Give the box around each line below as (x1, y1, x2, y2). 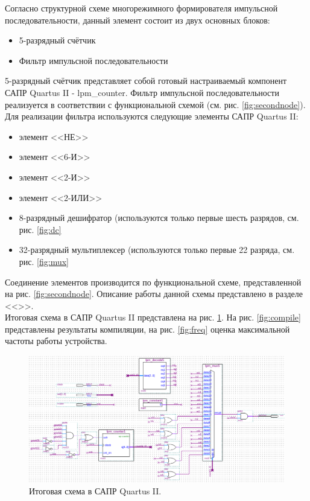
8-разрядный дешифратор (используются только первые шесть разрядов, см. (19, 211, 299, 224)
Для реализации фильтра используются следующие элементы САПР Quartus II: (5, 110, 299, 123)
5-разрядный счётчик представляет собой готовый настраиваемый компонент (5, 74, 287, 87)
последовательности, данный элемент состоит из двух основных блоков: (5, 13, 270, 26)
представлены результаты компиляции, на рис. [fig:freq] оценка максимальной (5, 322, 290, 335)
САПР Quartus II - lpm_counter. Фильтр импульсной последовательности (5, 86, 279, 98)
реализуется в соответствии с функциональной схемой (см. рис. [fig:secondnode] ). (5, 98, 306, 110)
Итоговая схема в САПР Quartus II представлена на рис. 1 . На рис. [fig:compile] (5, 311, 301, 324)
